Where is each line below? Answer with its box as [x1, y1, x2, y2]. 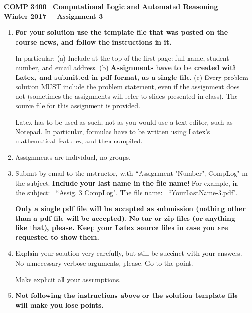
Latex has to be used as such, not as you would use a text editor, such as [15, 116, 233, 126]
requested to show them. [15, 232, 99, 242]
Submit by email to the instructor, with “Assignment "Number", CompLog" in [15, 168, 248, 178]
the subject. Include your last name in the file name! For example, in [15, 177, 238, 188]
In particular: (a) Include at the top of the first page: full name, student [15, 53, 229, 63]
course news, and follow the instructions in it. [15, 36, 172, 47]
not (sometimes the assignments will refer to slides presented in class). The [15, 91, 238, 101]
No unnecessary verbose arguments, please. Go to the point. [15, 258, 193, 268]
